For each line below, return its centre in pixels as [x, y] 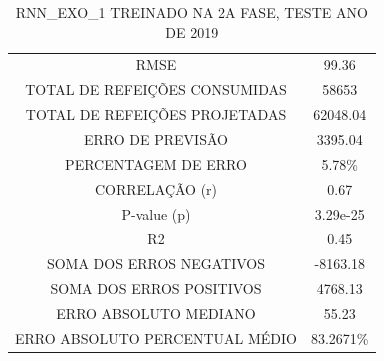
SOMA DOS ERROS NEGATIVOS [156, 263]
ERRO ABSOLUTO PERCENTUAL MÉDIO [156, 337]
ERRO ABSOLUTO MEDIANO [156, 312]
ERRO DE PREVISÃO [156, 138]
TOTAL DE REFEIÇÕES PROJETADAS [156, 114]
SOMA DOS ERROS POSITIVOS [156, 288]
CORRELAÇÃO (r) [156, 188]
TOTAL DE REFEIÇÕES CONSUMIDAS [156, 89]
